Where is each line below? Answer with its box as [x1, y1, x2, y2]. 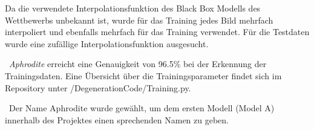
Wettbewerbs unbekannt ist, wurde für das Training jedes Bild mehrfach [5, 13, 273, 26]
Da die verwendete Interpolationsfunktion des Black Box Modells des [5, 2, 261, 14]
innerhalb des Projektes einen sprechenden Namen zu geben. [5, 113, 229, 126]
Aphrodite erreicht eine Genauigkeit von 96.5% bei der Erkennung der [9, 57, 267, 70]
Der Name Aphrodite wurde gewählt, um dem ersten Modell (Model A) [8, 102, 275, 114]
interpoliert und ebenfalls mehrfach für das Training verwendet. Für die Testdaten [5, 25, 310, 38]
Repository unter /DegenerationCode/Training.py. [5, 81, 191, 94]
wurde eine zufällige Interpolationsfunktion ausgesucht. [5, 37, 209, 50]
